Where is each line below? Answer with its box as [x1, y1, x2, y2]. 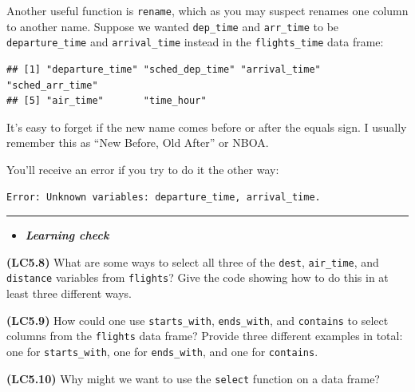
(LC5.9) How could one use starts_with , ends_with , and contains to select [6, 311, 389, 328]
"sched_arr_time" [6, 79, 98, 91]
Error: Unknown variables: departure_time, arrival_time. [6, 191, 321, 203]
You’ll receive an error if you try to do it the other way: [6, 160, 279, 177]
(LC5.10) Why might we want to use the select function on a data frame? [6, 370, 380, 386]
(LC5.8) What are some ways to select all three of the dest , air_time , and [6, 253, 379, 270]
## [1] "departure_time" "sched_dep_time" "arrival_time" [6, 63, 321, 75]
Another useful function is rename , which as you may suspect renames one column [6, 2, 409, 18]
